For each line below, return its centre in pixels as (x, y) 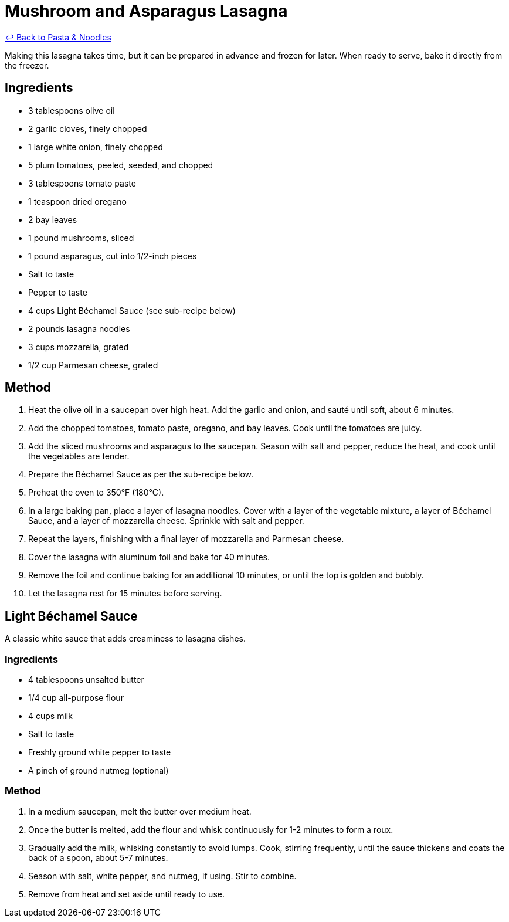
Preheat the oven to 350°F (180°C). (96, 493)
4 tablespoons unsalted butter (86, 680)
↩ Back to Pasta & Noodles (58, 37)
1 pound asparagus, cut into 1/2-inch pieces (113, 256)
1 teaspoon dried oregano (77, 201)
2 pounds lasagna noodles (79, 328)
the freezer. (27, 65)
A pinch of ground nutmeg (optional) (99, 771)
